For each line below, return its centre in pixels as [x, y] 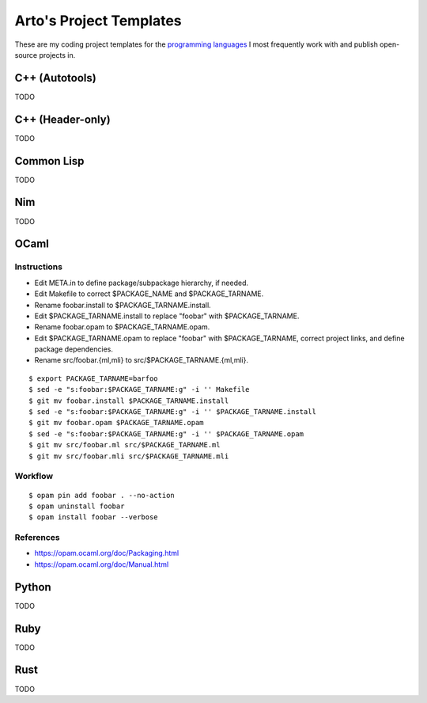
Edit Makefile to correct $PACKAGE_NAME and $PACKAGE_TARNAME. [149, 294]
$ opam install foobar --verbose [93, 517]
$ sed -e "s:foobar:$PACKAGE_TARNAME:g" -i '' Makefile [139, 389]
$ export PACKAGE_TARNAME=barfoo [93, 378]
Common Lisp [49, 161]
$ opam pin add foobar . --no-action [102, 495]
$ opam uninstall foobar [77, 506]
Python [33, 587]
